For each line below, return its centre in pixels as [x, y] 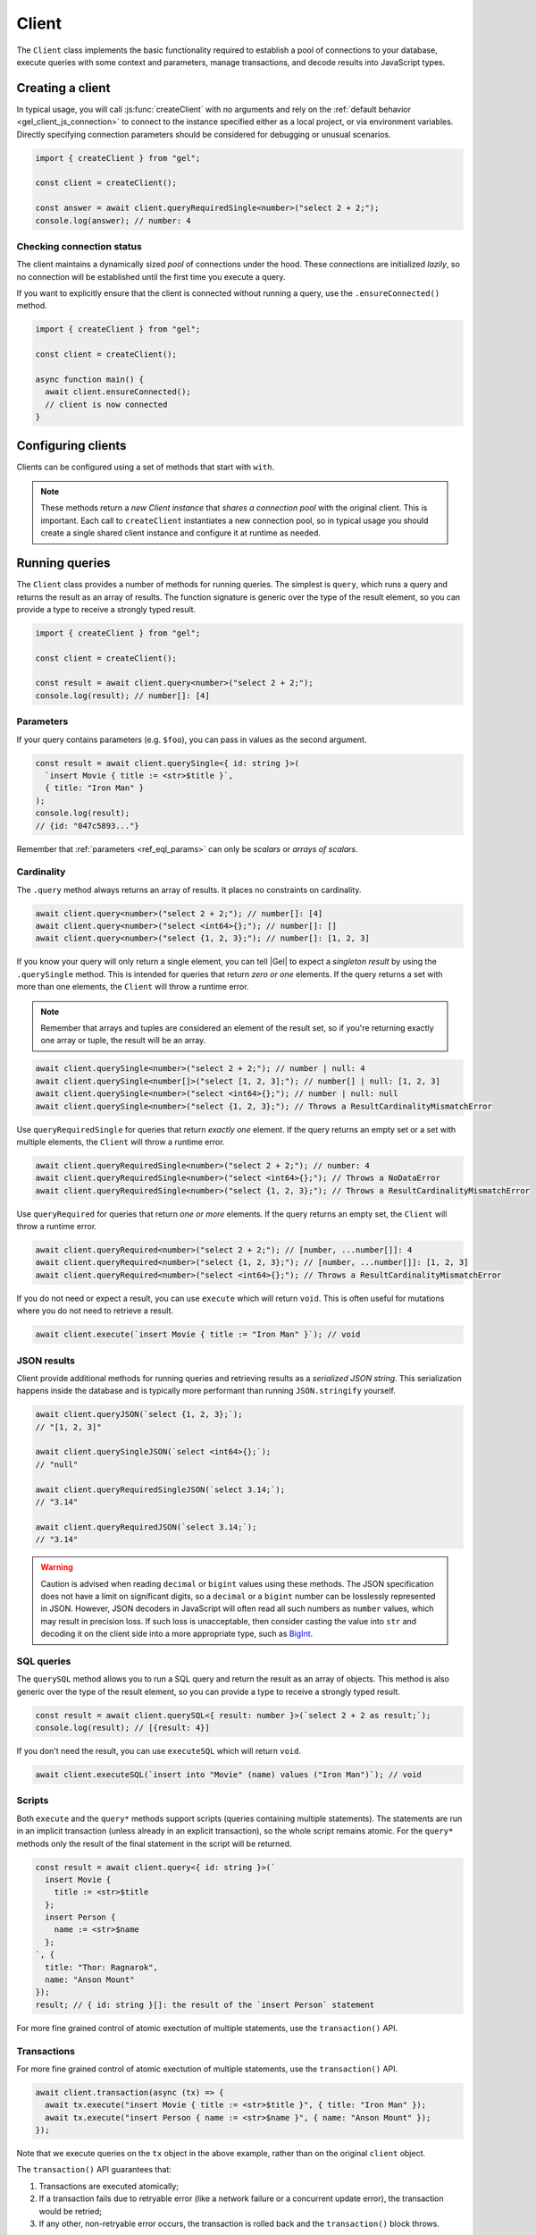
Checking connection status [79, 246]
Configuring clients [71, 446]
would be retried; [70, 2211]
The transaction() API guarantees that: [94, 2170]
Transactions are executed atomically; [109, 2186]
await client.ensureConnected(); [118, 392]
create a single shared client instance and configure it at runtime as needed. [181, 533]
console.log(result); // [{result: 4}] [122, 1728]
